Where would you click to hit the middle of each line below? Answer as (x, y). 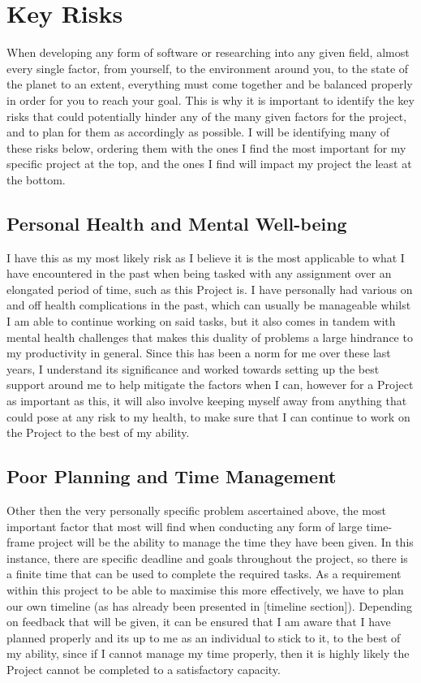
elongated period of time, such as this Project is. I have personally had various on (210, 289)
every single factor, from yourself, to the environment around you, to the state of (208, 68)
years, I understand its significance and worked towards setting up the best (193, 368)
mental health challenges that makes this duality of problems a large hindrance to (210, 337)
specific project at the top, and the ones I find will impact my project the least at (209, 164)
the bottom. (36, 179)
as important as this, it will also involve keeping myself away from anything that (207, 401)
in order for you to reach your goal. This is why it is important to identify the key (210, 99)
